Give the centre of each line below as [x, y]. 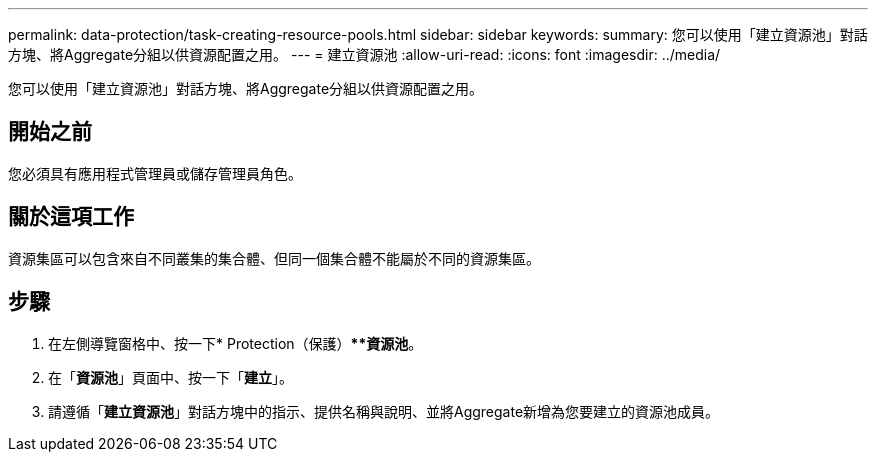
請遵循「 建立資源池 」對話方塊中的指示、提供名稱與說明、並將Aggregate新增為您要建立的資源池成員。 [384, 411]
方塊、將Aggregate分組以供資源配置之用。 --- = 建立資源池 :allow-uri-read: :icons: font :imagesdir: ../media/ [364, 54]
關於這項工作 [71, 217]
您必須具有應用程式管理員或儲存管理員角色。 [155, 173]
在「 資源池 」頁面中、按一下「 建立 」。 [170, 377]
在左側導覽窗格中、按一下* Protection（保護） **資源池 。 [235, 343]
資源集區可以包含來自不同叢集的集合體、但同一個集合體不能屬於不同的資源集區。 [274, 258]
